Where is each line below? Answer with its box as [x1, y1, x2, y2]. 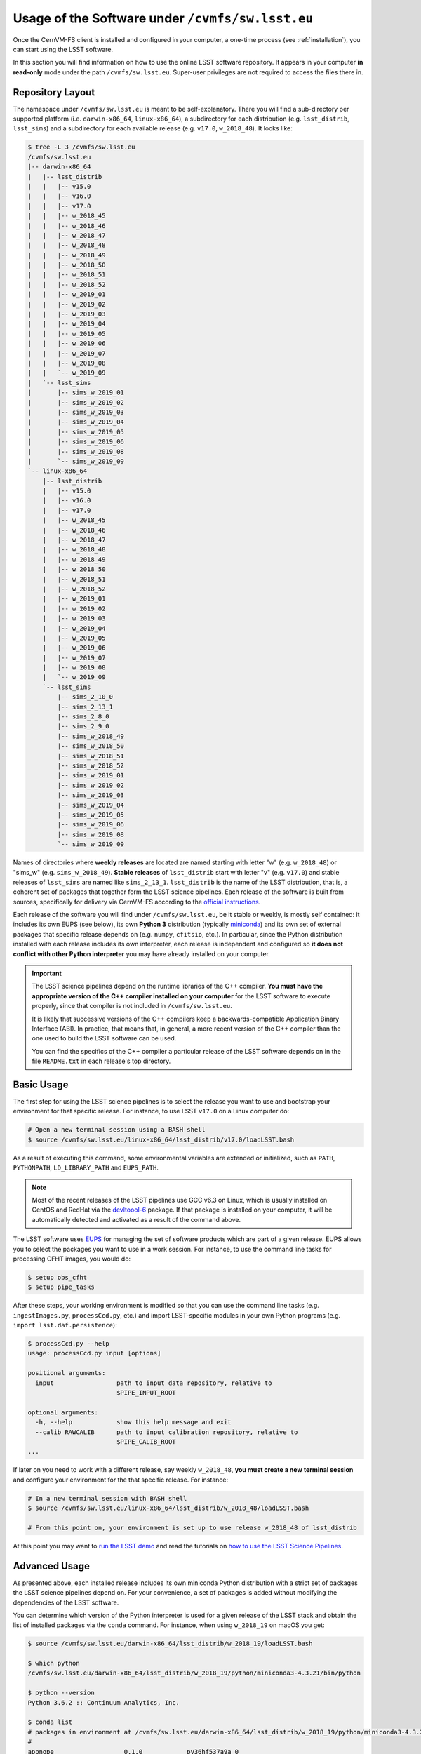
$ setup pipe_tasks [27, 1283, 95, 1291]
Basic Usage [13, 1078, 69, 1090]
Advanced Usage [13, 1560, 91, 1572]
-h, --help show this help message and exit [35, 1418, 232, 1426]
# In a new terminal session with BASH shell [27, 1494, 187, 1502]
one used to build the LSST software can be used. [32, 1034, 177, 1043]
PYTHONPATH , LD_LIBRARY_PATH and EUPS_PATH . [13, 1163, 159, 1172]
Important [32, 969, 62, 978]
